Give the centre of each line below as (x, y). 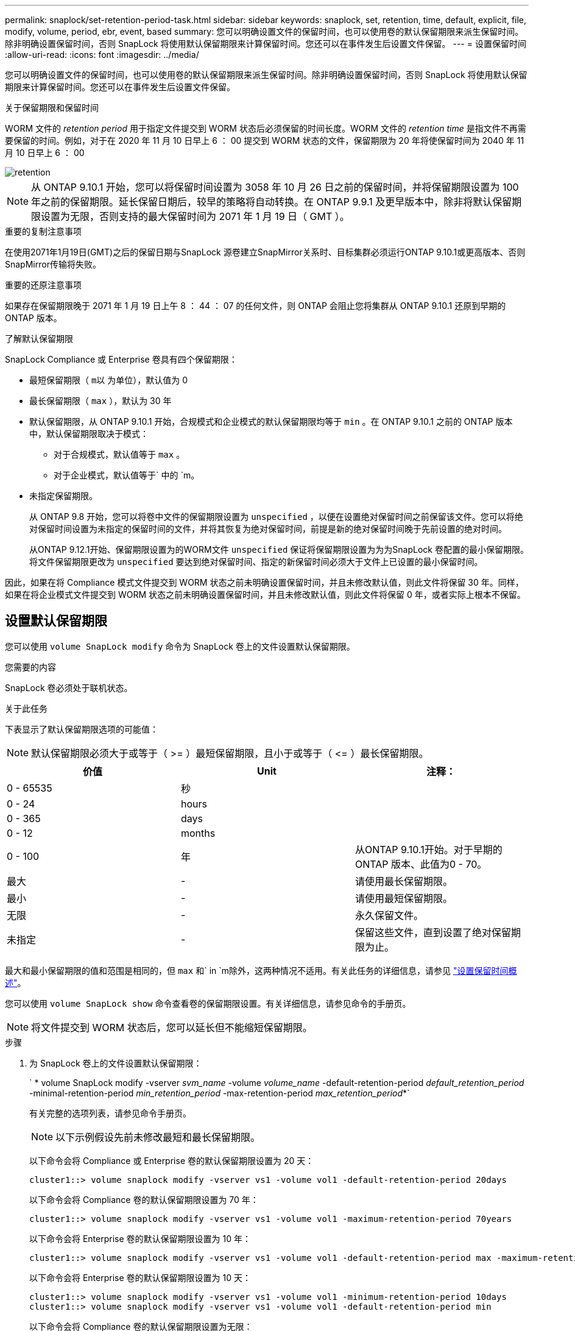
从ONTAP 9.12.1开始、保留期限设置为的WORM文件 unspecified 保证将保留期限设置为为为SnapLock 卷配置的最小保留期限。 (279, 549)
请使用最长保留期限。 (404, 881)
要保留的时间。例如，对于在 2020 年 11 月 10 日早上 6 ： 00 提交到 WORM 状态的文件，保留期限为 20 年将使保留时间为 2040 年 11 (265, 140)
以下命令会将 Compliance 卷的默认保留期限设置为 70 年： (144, 1199)
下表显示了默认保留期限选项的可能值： (82, 729)
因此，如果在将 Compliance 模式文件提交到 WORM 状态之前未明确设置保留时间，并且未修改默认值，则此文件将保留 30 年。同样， (264, 582)
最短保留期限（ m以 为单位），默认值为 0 (109, 380)
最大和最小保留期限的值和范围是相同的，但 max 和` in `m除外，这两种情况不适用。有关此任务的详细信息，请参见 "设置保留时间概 (261, 970)
